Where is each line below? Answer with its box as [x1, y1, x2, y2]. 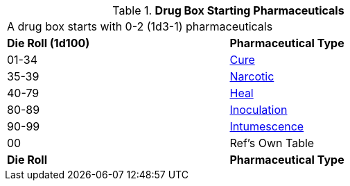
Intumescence [229, 119, 304, 133]
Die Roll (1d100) [7, 36, 90, 50]
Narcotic [229, 69, 274, 83]
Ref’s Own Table [229, 136, 315, 150]
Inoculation [229, 103, 288, 117]
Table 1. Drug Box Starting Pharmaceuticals [112, 3, 344, 17]
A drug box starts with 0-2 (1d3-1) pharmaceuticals [7, 19, 273, 33]
